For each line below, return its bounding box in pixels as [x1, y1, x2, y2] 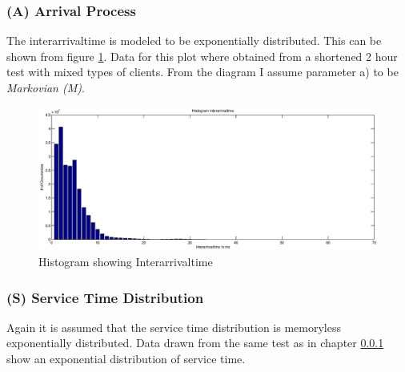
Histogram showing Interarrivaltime [38, 253, 213, 270]
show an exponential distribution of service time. [6, 350, 246, 367]
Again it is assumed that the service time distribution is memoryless [6, 318, 341, 335]
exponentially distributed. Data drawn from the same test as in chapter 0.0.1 [6, 334, 384, 351]
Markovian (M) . [6, 79, 85, 95]
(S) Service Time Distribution [6, 287, 204, 307]
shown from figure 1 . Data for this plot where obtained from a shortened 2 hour [6, 47, 398, 64]
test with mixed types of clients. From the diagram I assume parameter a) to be [6, 63, 399, 80]
